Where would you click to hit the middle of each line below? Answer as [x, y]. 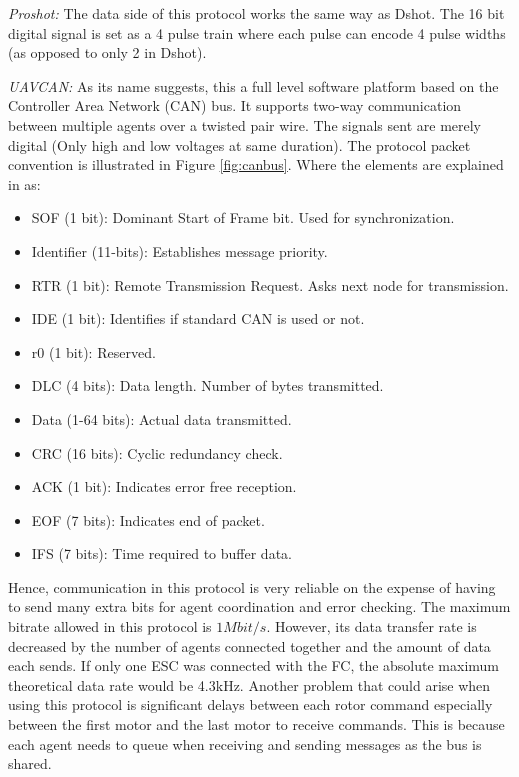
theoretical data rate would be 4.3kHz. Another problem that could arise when [249, 684]
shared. [30, 763]
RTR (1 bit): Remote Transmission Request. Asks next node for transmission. [270, 284]
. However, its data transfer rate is [371, 626]
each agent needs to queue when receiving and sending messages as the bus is [245, 743]
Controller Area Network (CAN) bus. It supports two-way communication [235, 105]
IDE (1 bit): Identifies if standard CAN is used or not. [198, 318]
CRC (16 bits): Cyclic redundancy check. [157, 452]
